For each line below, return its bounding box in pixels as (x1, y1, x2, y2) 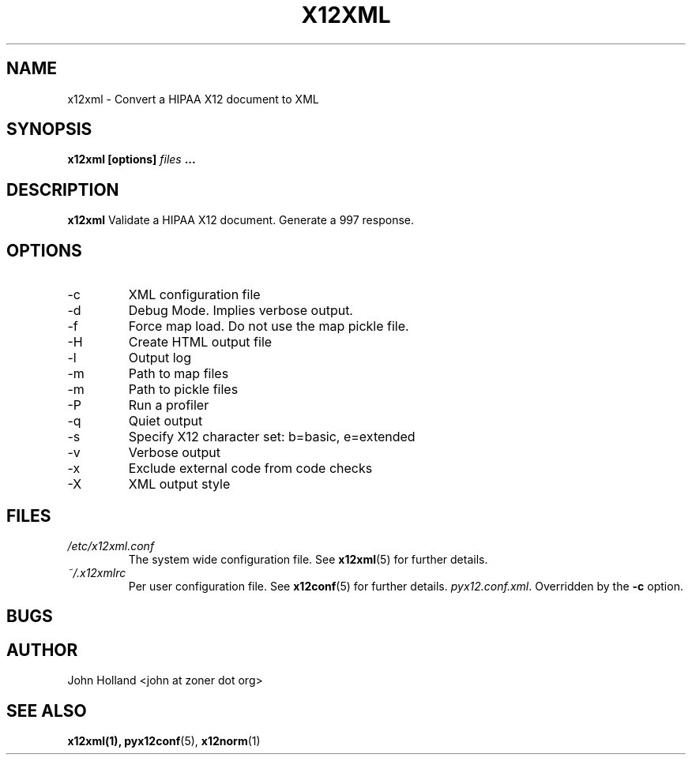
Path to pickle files (128, 381, 239, 398)
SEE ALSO (6, 700, 87, 721)
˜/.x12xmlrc (67, 565, 126, 579)
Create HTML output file (128, 334, 273, 351)
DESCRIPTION (6, 179, 119, 200)
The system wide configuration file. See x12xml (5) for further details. (128, 552, 488, 566)
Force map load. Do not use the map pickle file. (128, 318, 409, 335)
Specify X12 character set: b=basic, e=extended (128, 429, 416, 445)
